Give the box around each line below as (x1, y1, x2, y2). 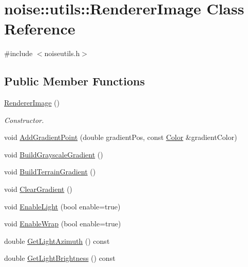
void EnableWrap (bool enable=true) (4, 218, 121, 229)
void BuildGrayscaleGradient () (4, 149, 103, 159)
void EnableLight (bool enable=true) (4, 201, 121, 211)
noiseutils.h (44, 48, 80, 59)
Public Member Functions (4, 73, 145, 89)
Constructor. (4, 114, 44, 125)
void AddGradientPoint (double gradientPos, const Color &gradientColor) (4, 132, 237, 143)
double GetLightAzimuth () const (4, 235, 110, 246)
